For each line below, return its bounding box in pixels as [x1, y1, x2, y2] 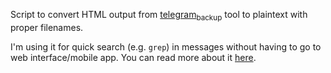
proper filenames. [10, 21, 84, 33]
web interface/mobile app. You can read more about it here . [10, 51, 257, 63]
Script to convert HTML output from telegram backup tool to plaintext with [10, 9, 308, 23]
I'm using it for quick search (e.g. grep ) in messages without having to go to [10, 40, 322, 53]
